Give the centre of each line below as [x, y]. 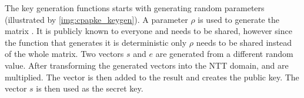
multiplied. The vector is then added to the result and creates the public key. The [152, 77]
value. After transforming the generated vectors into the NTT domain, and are [147, 65]
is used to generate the [238, 19]
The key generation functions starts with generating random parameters [135, 8]
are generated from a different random [224, 54]
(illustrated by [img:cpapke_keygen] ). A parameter [96, 19]
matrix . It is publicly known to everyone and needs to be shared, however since [148, 31]
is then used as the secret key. [90, 88]
